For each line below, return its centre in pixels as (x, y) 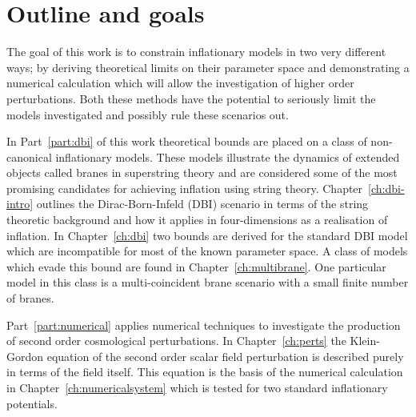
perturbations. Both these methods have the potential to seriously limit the (191, 98)
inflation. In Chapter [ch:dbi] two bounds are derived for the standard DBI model (207, 235)
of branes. (30, 298)
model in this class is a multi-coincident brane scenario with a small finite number (208, 282)
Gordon (25, 356)
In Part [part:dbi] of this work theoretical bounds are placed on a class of (187, 141)
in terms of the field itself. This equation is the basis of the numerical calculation (205, 372)
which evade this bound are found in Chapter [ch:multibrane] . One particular (196, 266)
